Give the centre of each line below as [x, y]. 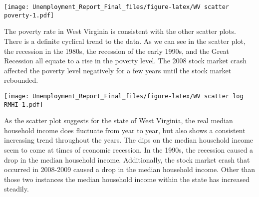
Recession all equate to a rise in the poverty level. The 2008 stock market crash [125, 61]
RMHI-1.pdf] [24, 104]
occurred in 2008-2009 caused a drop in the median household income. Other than [130, 169]
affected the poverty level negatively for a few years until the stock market [118, 70]
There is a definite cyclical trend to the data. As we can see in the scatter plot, [125, 41]
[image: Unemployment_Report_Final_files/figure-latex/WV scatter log [124, 96]
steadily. [16, 189]
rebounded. [21, 80]
